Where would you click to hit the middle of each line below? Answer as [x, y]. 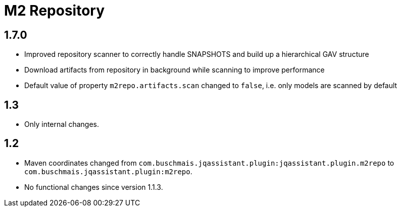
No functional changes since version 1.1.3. [94, 187]
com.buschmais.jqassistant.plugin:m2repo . [108, 171]
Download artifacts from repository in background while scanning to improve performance [174, 70]
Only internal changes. [62, 124]
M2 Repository [55, 11]
